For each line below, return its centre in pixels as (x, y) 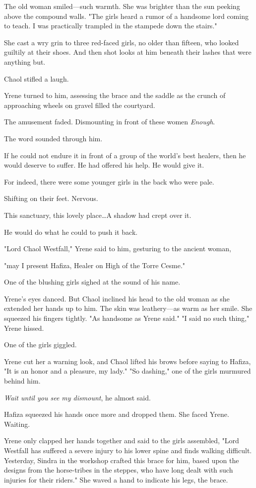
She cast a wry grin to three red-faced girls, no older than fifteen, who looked (122, 42)
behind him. (22, 381)
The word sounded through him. (53, 138)
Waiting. (17, 424)
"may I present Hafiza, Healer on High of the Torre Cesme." (95, 265)
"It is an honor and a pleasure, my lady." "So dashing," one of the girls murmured (128, 371)
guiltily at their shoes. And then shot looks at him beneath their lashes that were (128, 52)
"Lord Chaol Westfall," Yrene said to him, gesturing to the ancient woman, (118, 248)
